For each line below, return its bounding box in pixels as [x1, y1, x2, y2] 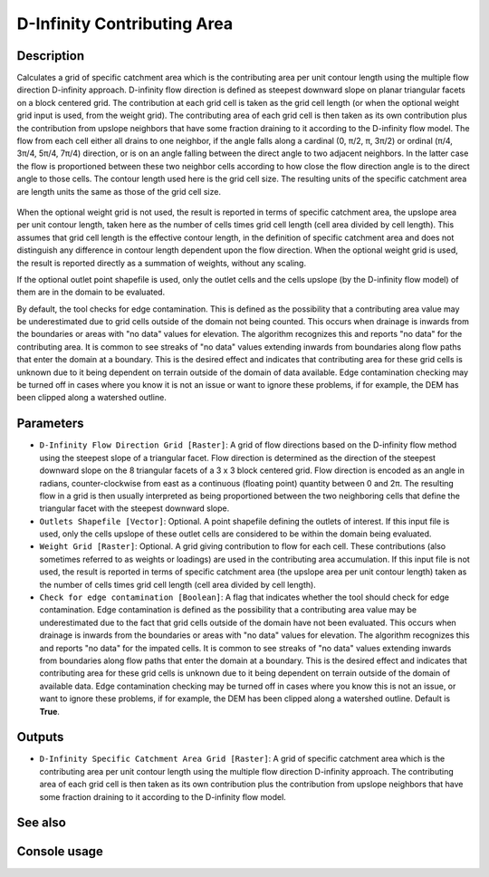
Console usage [16, 843, 104, 860]
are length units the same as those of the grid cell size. [16, 186, 222, 197]
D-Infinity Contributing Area [16, 14, 234, 34]
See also [16, 815, 67, 831]
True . [39, 706, 61, 717]
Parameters [16, 416, 84, 431]
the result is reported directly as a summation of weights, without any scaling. [16, 257, 307, 268]
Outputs [16, 729, 64, 745]
